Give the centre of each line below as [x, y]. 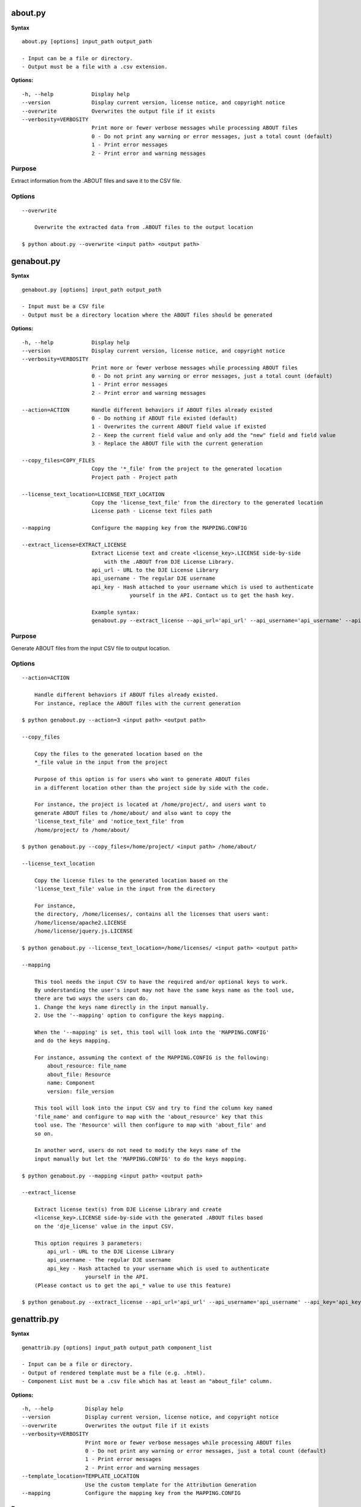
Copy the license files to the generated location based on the [131, 880]
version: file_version [81, 1091]
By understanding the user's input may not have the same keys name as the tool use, [164, 990]
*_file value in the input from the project [101, 762]
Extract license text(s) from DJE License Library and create [128, 1210]
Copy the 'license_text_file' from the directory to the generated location [207, 502]
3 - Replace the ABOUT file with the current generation [177, 444]
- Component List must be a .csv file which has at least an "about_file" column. [147, 1381]
